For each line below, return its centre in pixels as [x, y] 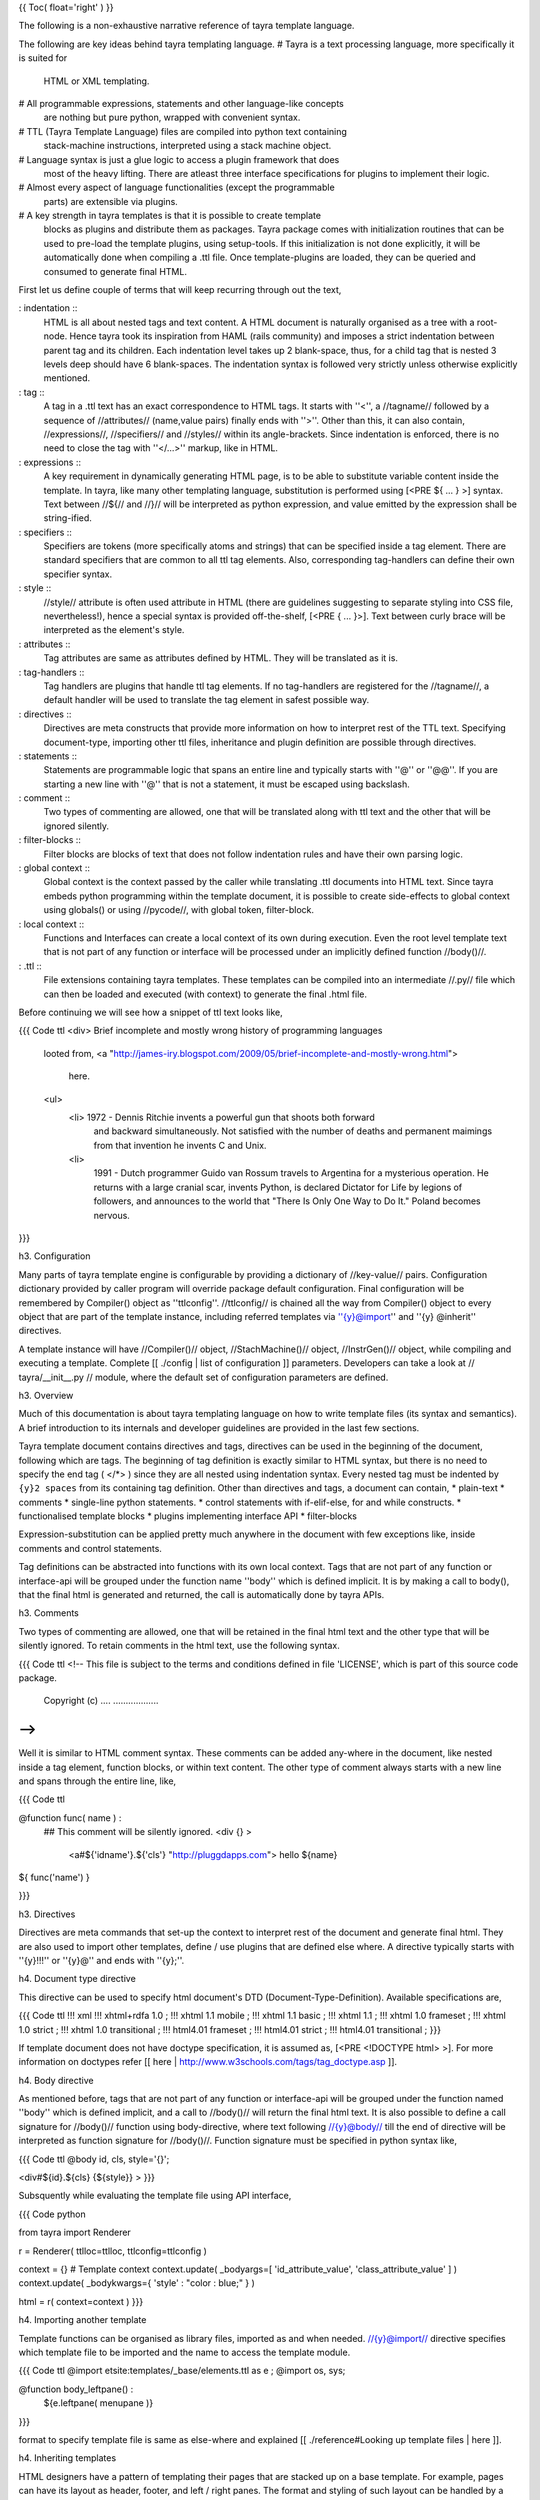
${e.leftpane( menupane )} [98, 2403]
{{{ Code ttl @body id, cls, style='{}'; [94, 2159]
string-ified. [67, 518]
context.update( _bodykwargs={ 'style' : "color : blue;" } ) [136, 2283]
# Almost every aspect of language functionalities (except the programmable [176, 187]
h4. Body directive [56, 2080]
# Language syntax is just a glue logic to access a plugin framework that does [179, 159]
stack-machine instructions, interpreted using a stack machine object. [187, 146]
